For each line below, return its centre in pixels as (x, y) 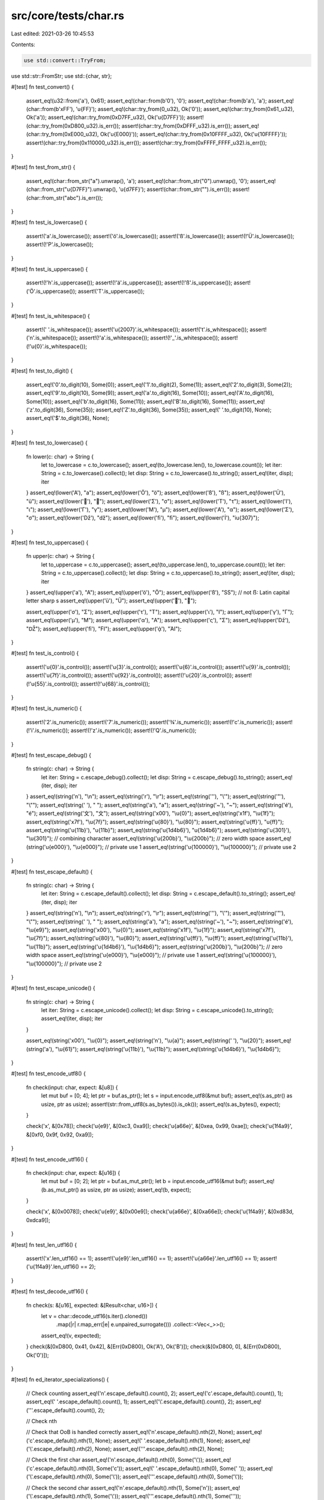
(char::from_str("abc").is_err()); (64, 197)
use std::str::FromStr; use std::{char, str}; (61, 76)
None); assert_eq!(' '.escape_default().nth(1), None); (159, 1441)
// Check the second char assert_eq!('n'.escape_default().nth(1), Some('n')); (119, 1487)
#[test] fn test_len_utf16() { (44, 1244)
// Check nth (41, 1421)
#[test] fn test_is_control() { (45, 653)
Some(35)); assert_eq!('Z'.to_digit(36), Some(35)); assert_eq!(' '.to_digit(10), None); (169, 410)
